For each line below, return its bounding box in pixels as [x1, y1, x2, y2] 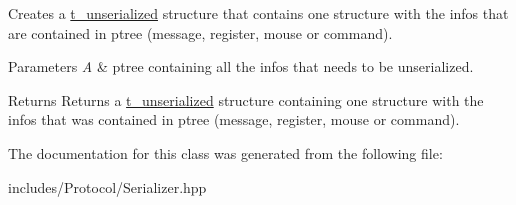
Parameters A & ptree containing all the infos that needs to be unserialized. [8, 56, 474, 77]
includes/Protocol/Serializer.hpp [8, 176, 207, 197]
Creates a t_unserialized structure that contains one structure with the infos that [8, 3, 509, 23]
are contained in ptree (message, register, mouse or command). [8, 22, 393, 43]
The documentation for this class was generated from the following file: [8, 142, 443, 163]
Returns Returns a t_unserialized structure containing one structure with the [8, 89, 484, 110]
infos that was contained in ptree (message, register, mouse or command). [8, 109, 460, 130]
